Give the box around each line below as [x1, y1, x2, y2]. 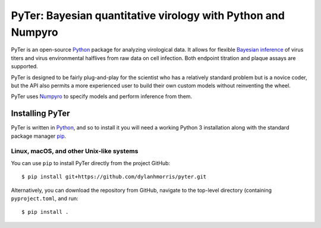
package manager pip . [11, 132, 67, 140]
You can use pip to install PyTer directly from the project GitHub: [11, 159, 171, 166]
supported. [11, 63, 38, 70]
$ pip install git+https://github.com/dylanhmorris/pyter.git [21, 173, 207, 180]
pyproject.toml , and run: [11, 195, 78, 202]
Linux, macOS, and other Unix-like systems [11, 147, 139, 156]
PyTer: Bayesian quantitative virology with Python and [11, 9, 285, 22]
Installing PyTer [11, 109, 71, 119]
